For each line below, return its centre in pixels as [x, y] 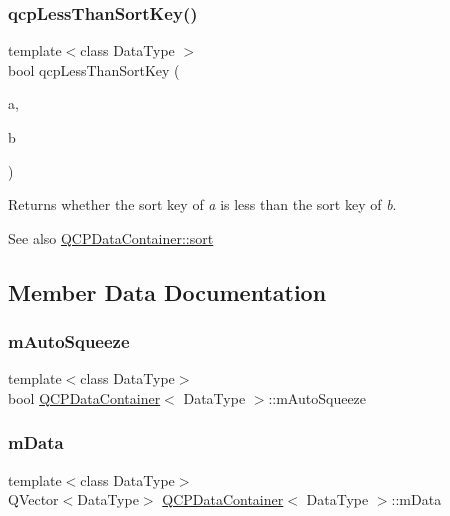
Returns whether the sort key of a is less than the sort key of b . [202, 204]
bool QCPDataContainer [84, 397]
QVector [33, 499]
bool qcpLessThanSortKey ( [94, 69]
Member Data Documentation [167, 291]
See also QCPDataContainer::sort [111, 237]
